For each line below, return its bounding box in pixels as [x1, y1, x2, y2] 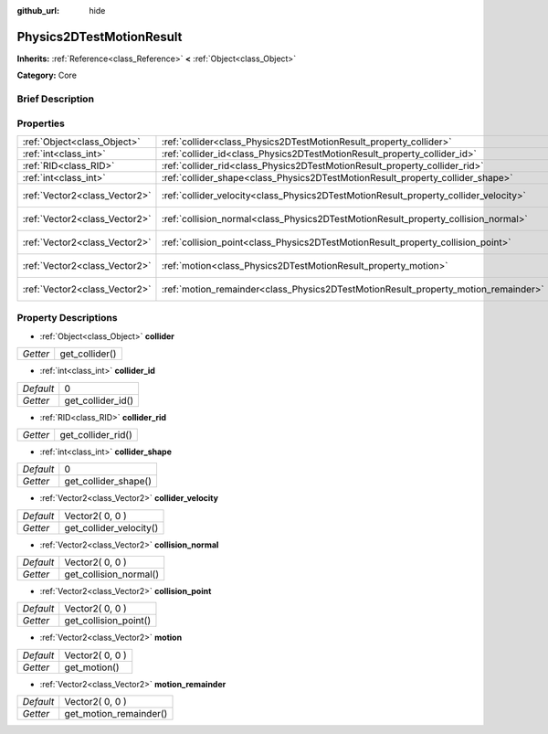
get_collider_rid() [59, 428, 132, 441]
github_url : [16, 5, 59, 16]
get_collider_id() [64, 394, 134, 407]
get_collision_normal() [64, 568, 160, 580]
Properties [16, 117, 66, 130]
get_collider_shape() [64, 475, 153, 488]
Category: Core [16, 69, 78, 81]
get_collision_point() [64, 614, 151, 627]
